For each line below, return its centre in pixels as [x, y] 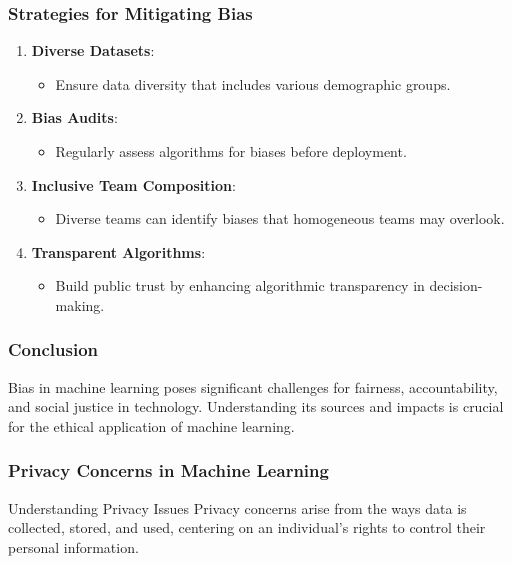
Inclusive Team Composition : [133, 184]
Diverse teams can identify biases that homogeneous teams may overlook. [280, 218]
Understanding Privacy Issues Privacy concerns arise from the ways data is [237, 507]
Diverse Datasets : [93, 50]
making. [80, 304]
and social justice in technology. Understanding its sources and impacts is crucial [256, 406]
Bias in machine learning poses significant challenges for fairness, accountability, [253, 386]
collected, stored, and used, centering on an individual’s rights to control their [247, 527]
